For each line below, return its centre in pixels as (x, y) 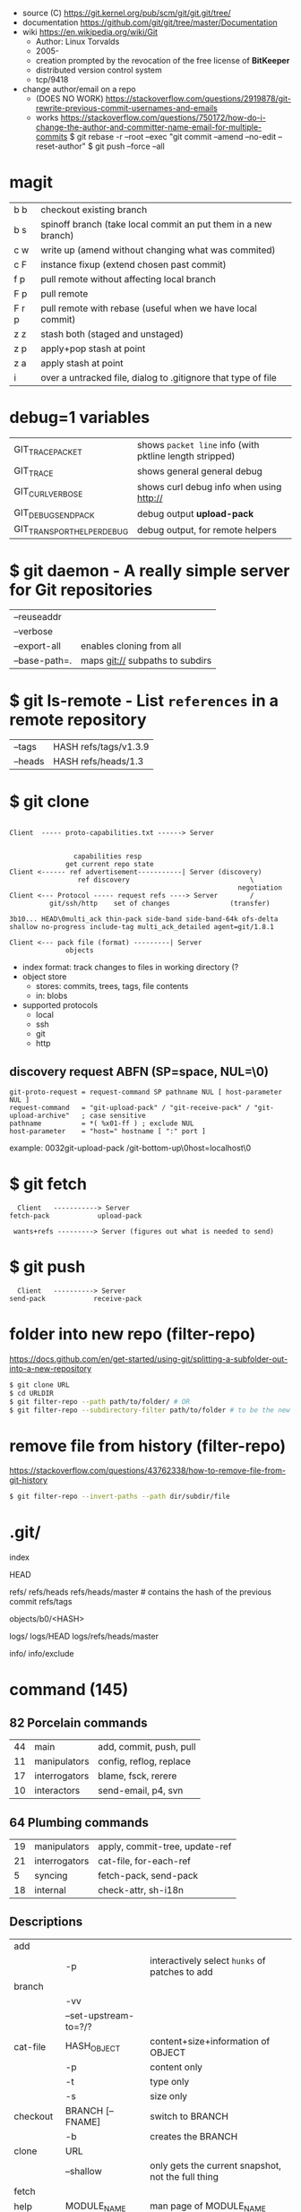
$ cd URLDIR (31, 1393)
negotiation (260, 888)
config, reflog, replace (144, 1761)
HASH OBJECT (93, 2047)
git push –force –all (130, 146)
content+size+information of (210, 2041)
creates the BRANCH (194, 2136)
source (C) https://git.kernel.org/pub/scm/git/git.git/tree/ (126, 13)
